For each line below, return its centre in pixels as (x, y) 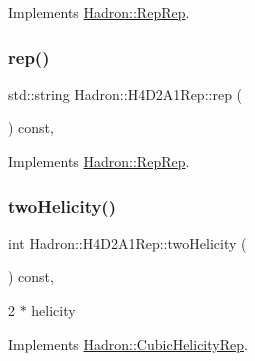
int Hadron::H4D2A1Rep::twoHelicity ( (127, 242)
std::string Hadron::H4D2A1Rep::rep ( (125, 93)
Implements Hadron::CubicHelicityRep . (128, 343)
